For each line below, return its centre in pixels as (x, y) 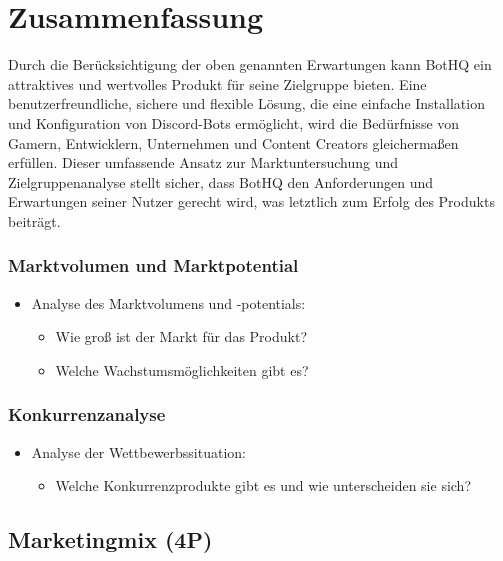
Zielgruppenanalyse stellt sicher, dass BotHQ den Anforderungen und (221, 181)
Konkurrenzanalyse (87, 414)
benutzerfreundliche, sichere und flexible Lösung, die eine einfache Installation (246, 103)
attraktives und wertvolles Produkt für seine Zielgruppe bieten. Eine (217, 83)
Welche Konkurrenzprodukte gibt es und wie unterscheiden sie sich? (263, 485)
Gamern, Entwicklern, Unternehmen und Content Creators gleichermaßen (233, 142)
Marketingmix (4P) (110, 539)
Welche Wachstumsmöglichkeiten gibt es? (182, 369)
